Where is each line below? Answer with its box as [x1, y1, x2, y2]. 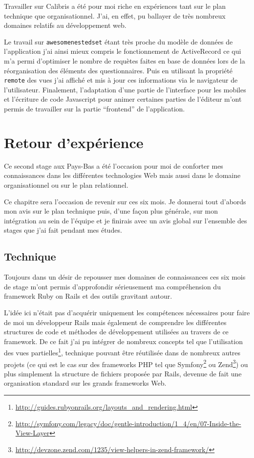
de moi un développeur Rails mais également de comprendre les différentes [4, 317, 227, 327]
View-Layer [15, 428, 50, 438]
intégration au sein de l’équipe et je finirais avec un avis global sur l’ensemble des [4, 215, 247, 225]
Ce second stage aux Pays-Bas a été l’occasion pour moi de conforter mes [4, 160, 223, 171]
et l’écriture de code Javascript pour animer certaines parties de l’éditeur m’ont [4, 94, 242, 104]
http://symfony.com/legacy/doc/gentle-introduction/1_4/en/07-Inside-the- [15, 418, 241, 428]
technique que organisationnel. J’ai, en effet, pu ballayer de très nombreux [4, 10, 226, 21]
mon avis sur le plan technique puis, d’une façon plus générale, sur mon [4, 206, 218, 216]
